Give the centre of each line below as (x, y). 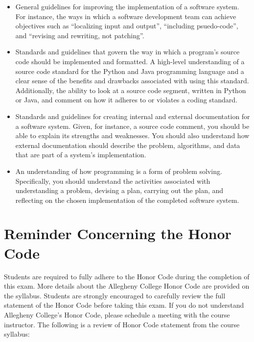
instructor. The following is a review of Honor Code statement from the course (122, 324)
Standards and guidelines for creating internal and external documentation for (133, 116)
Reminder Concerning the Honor (118, 233)
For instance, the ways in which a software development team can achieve (126, 16)
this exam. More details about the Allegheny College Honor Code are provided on (127, 286)
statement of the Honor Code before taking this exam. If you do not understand (124, 305)
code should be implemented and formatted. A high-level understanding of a (130, 61)
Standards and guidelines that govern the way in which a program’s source (127, 52)
